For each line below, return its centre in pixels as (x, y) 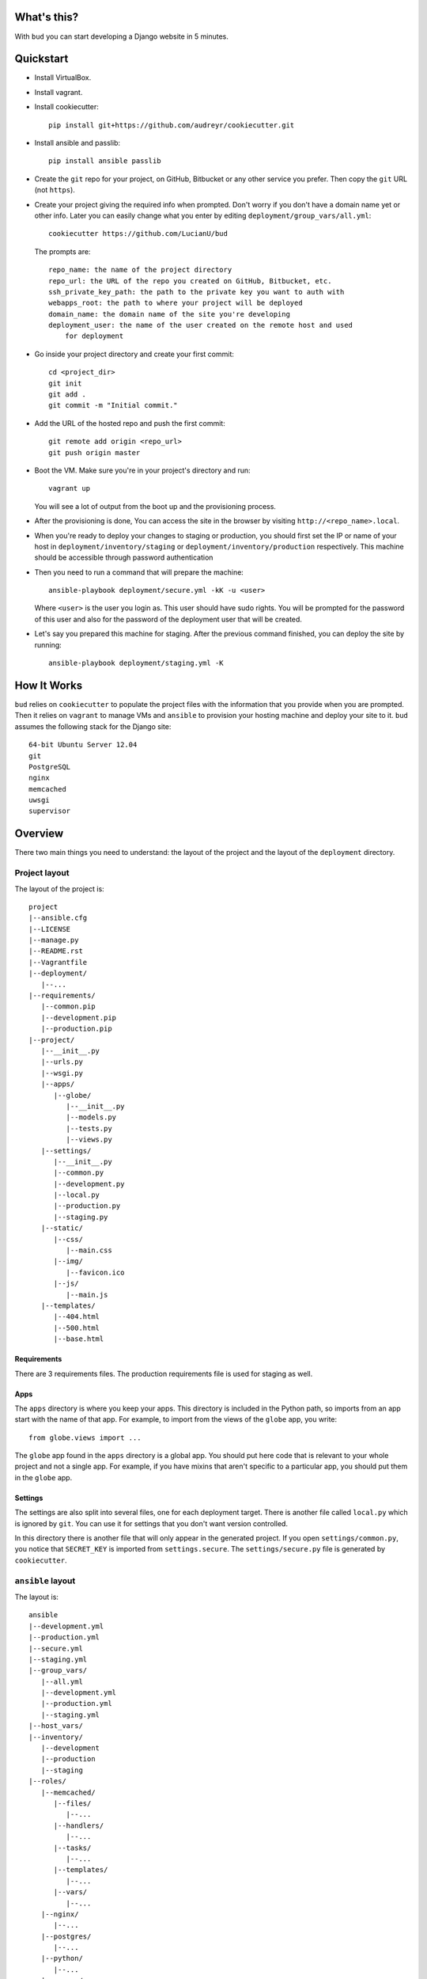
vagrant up (70, 488)
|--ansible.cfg (58, 918)
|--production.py (87, 1206)
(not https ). (55, 190)
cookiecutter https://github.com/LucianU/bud (138, 234)
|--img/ (68, 1261)
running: (48, 644)
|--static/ (62, 1228)
